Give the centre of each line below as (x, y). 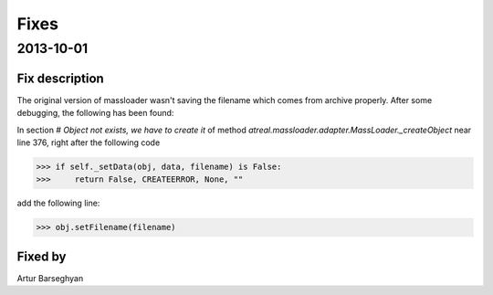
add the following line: (58, 203)
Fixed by (42, 256)
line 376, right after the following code (89, 142)
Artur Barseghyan (50, 278)
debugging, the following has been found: (95, 113)
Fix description (60, 78)
